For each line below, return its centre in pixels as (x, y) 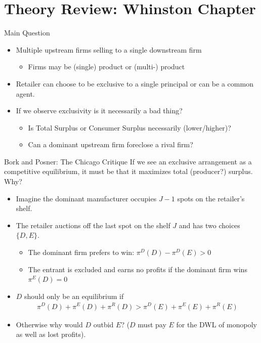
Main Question (27, 33)
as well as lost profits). (51, 334)
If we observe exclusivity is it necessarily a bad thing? (99, 111)
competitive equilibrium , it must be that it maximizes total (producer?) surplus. (128, 171)
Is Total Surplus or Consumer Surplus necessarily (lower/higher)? (129, 127)
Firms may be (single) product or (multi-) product (106, 67)
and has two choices (209, 225)
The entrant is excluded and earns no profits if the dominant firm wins (138, 269)
